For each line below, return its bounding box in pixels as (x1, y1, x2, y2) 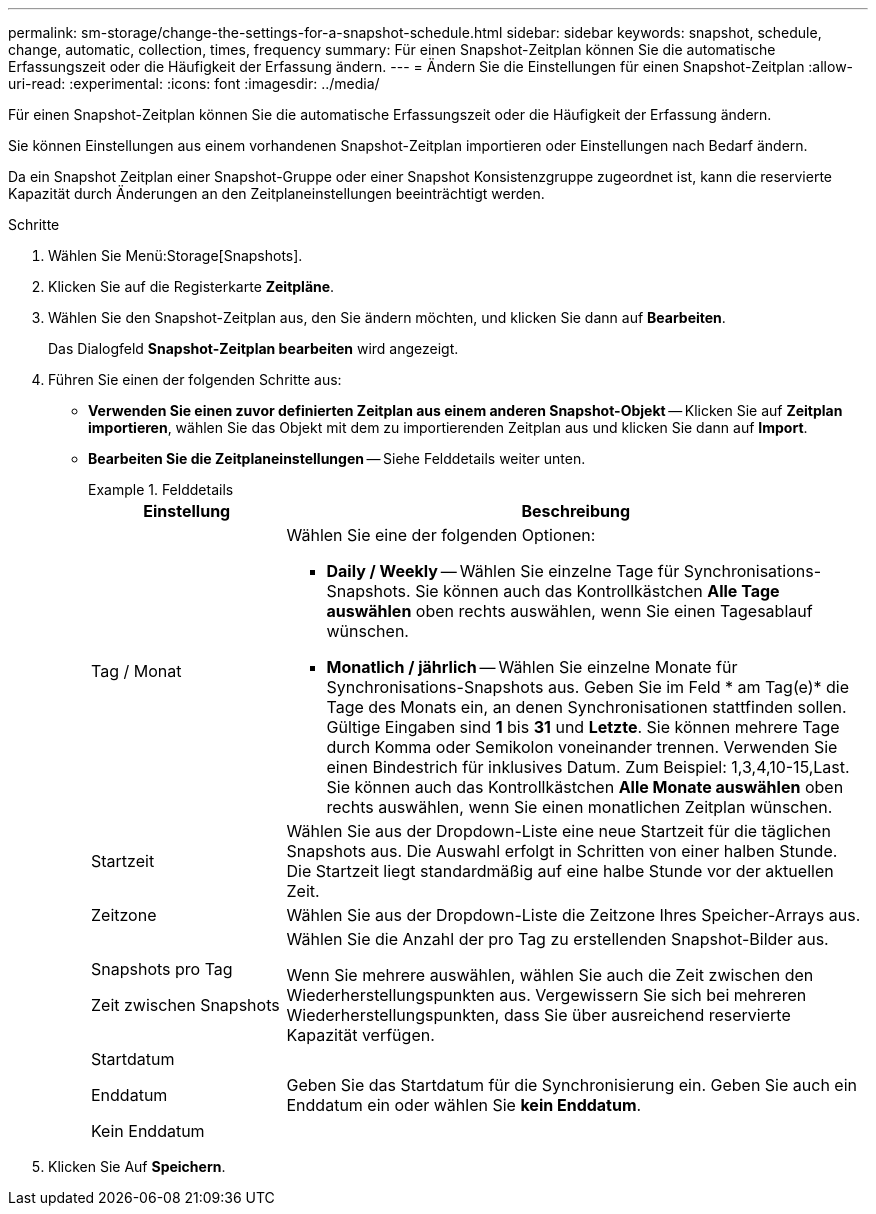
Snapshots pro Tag (91, 959, 233, 979)
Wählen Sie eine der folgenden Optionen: (286, 525, 596, 545)
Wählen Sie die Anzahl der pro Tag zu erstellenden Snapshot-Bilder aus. (286, 929, 829, 949)
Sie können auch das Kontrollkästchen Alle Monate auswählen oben (326, 777, 844, 797)
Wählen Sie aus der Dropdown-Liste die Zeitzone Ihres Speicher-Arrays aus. (286, 905, 861, 925)
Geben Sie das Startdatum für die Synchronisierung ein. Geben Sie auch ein (286, 1075, 858, 1095)
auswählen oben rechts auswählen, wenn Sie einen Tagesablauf (326, 601, 813, 621)
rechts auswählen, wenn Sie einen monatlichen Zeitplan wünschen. (326, 797, 833, 817)
